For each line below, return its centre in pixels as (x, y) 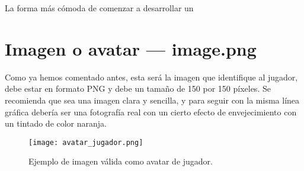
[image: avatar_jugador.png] (86, 142)
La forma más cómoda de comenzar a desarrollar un (99, 8)
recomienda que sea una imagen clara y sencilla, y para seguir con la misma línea (152, 100)
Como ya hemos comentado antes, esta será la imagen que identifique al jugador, (151, 77)
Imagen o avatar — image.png (131, 48)
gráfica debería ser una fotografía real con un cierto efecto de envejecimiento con (151, 112)
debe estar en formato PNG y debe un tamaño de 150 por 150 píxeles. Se (138, 88)
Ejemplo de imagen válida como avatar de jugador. (121, 161)
